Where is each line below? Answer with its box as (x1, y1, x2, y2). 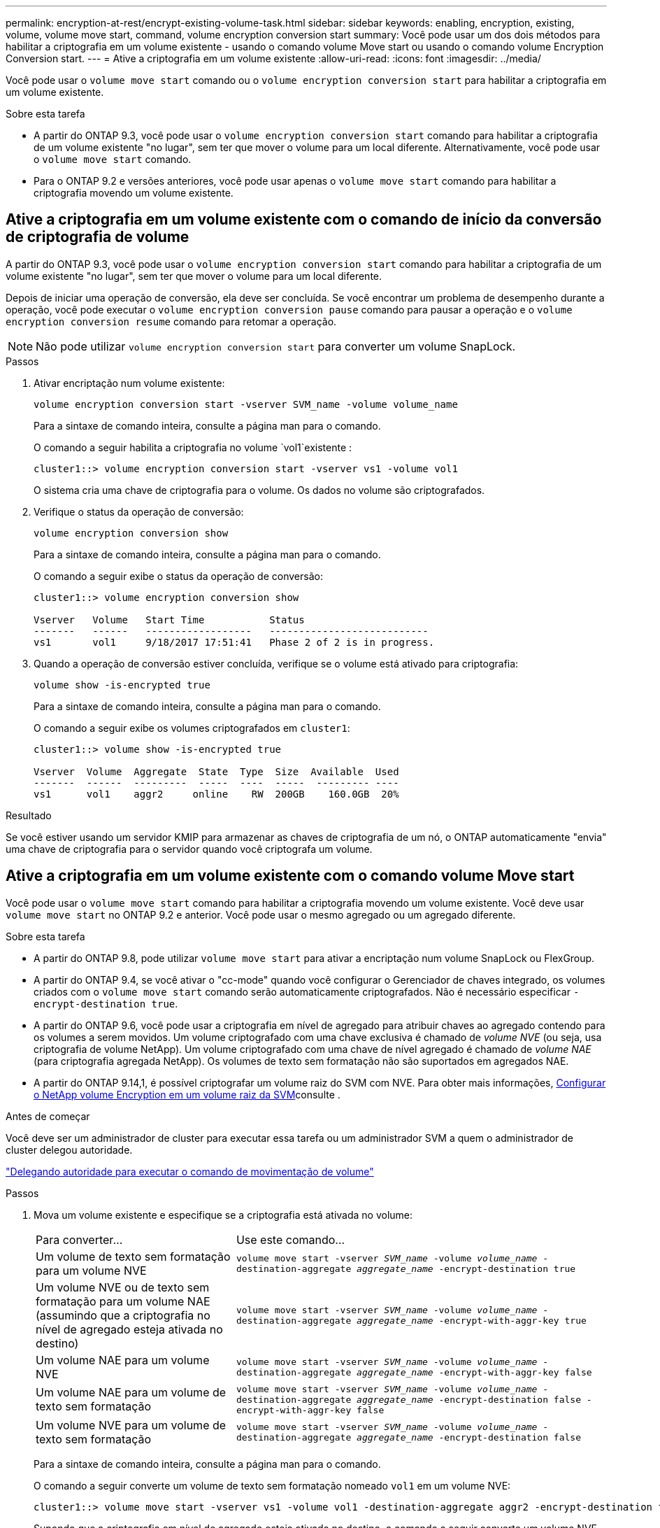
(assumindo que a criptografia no (36, 1308, 210, 1322)
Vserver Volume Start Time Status (34, 614, 305, 625)
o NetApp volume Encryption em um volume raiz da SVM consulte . (34, 1088, 340, 1101)
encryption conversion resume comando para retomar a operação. (6, 315, 337, 327)
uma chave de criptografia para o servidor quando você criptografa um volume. (6, 842, 373, 855)
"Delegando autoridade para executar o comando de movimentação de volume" (6, 1165, 374, 1177)
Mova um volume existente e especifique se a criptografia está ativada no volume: (34, 1208, 413, 1221)
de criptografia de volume (6, 228, 189, 246)
